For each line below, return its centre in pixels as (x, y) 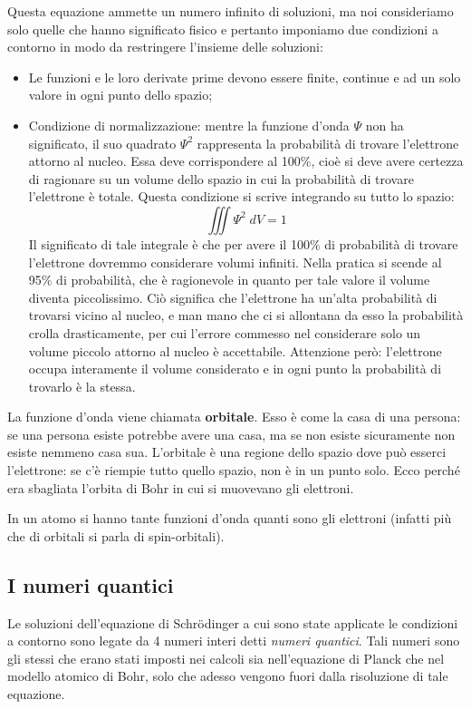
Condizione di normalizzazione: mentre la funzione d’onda (189, 125)
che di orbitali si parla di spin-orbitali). (116, 535)
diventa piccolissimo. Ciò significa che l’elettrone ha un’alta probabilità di (233, 297)
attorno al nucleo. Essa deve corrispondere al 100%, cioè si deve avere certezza (246, 161)
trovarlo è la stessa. (82, 386)
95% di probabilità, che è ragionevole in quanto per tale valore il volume (229, 280)
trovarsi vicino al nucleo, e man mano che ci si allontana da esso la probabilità (246, 315)
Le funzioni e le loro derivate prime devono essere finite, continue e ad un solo (245, 77)
